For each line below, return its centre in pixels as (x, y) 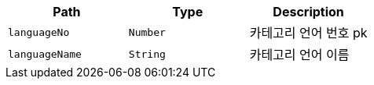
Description (308, 12)
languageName (45, 54)
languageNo (39, 32)
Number (147, 32)
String (147, 54)
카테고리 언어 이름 (299, 55)
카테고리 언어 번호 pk (308, 33)
